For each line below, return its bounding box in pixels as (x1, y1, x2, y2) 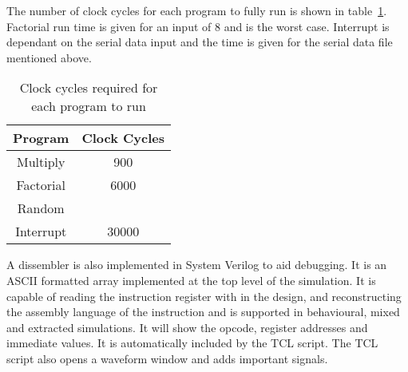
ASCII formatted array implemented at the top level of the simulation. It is (6, 271, 376, 288)
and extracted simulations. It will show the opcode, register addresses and (6, 319, 368, 335)
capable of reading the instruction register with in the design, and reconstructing (6, 287, 402, 304)
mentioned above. (6, 49, 92, 65)
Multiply (16, 152, 65, 172)
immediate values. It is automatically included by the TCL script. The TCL (6, 334, 378, 351)
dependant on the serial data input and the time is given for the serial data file (6, 34, 393, 50)
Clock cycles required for (19, 78, 158, 97)
